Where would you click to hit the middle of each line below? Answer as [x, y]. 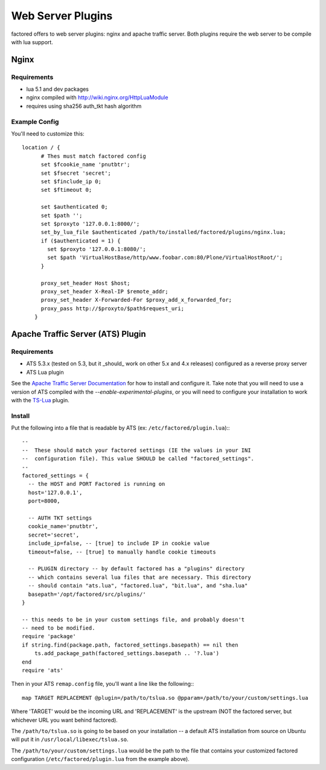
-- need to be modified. [59, 628]
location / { [41, 148]
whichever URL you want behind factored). [64, 720]
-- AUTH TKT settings [60, 518]
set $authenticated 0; [74, 207]
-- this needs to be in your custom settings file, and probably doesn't [133, 619]
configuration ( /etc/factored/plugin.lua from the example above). [100, 759]
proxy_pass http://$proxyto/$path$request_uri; [112, 308]
